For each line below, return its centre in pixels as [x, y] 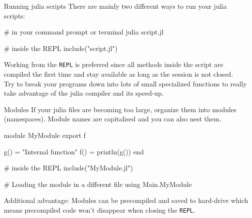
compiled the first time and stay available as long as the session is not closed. [118, 74]
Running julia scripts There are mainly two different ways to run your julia [115, 6]
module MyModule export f [45, 135]
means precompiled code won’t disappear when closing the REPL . [100, 210]
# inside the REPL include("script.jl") [61, 48]
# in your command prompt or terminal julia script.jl [84, 32]
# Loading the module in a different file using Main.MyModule [98, 184]
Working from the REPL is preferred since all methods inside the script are [114, 64]
